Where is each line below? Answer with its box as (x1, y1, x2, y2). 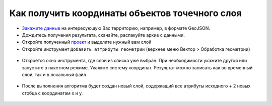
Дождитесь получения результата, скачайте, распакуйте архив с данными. (22, 32, 185, 38)
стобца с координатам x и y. (22, 90, 83, 96)
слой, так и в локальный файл (22, 71, 87, 77)
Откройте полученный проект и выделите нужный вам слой (22, 39, 152, 45)
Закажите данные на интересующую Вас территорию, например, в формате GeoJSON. (22, 25, 210, 31)
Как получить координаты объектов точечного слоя (9, 8, 242, 19)
